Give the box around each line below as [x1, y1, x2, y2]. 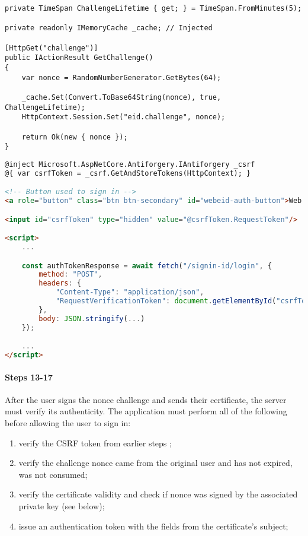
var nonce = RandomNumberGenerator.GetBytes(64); [21, 73, 222, 82]
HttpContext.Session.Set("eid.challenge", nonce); [21, 113, 226, 122]
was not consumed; [18, 468, 88, 480]
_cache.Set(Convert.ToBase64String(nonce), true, [21, 93, 222, 102]
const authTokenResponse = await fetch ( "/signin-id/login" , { [21, 261, 272, 270]
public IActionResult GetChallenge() [5, 53, 153, 62]
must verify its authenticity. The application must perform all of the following [5, 405, 287, 417]
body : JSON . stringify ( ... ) [38, 314, 145, 323]
